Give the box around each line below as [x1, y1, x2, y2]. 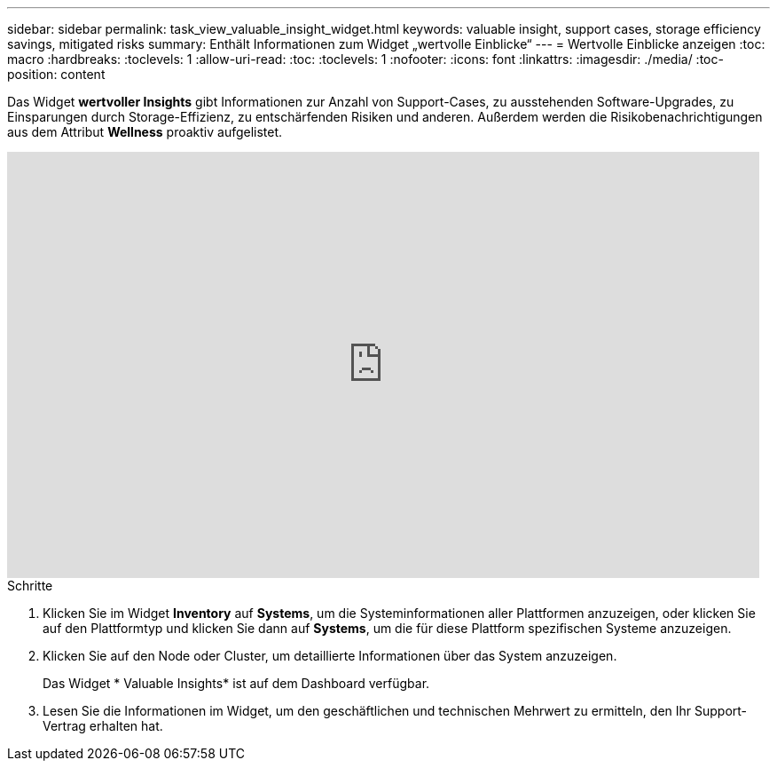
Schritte [7, 578, 53, 593]
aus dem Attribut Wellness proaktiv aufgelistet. [7, 124, 283, 139]
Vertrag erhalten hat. [43, 718, 163, 733]
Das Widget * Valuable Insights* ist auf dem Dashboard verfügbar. [43, 676, 430, 691]
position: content [7, 67, 106, 82]
